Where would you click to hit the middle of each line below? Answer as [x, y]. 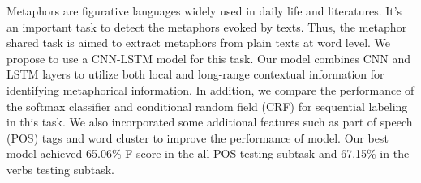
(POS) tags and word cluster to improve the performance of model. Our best [198, 137]
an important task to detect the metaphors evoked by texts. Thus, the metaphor [207, 26]
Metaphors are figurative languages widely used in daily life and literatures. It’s [204, 11]
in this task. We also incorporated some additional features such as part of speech [210, 122]
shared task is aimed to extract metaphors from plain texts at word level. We [199, 43]
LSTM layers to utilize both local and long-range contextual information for [195, 74]
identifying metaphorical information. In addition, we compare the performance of [210, 89]
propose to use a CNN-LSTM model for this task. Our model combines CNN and [209, 58]
